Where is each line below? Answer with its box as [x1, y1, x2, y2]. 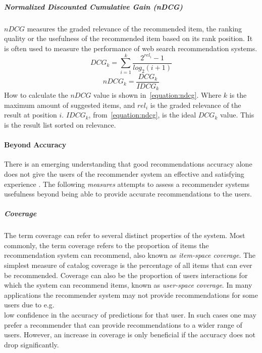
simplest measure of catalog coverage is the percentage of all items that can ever [4, 260, 252, 270]
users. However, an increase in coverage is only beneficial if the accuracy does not [4, 329, 255, 340]
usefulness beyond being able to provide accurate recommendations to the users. [4, 188, 252, 199]
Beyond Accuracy [4, 139, 67, 150]
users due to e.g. [4, 299, 55, 310]
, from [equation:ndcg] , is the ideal [88, 109, 196, 120]
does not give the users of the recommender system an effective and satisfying [4, 168, 244, 179]
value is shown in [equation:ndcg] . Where [93, 90, 222, 100]
